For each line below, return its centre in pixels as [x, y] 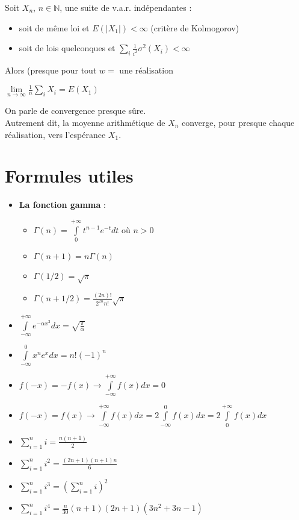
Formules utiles [69, 176]
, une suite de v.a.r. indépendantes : [126, 7]
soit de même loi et [54, 27]
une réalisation [146, 70]
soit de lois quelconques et [67, 48]
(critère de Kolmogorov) [195, 27]
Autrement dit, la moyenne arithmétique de [85, 122]
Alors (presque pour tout [51, 70]
